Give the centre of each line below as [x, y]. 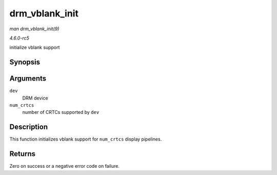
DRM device [35, 98]
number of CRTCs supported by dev [61, 112]
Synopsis [25, 62]
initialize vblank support [35, 47]
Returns [23, 154]
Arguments [28, 79]
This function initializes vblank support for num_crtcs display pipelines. [86, 139]
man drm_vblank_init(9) [34, 29]
